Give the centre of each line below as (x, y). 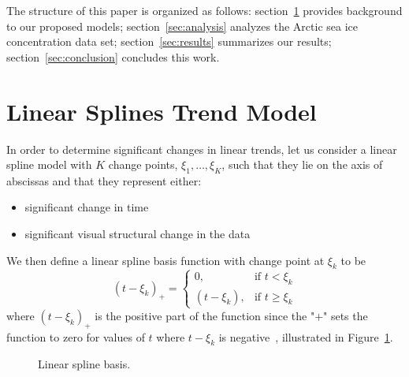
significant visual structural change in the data (138, 234)
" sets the (346, 315)
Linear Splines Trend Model (162, 111)
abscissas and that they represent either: (104, 180)
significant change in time (87, 207)
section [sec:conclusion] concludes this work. (113, 56)
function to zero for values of (76, 336)
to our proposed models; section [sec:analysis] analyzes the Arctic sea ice (182, 26)
